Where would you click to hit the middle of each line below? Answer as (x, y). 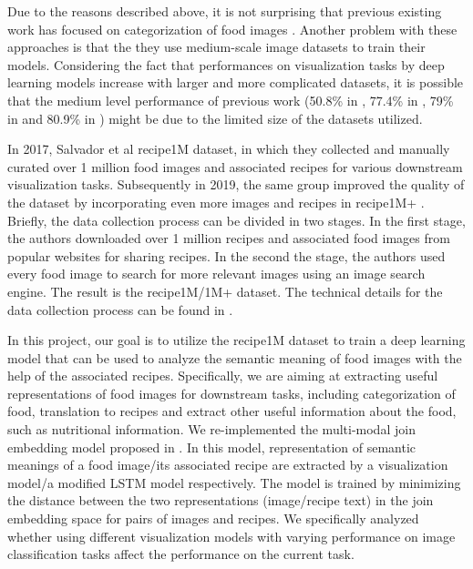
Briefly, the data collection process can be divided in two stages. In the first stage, (236, 220)
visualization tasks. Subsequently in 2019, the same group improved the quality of (236, 184)
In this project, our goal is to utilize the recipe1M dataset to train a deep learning (236, 340)
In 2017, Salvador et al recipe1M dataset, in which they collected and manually (229, 149)
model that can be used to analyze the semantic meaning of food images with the (235, 357)
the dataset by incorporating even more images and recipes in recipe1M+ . (216, 202)
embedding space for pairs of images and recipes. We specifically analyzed (213, 518)
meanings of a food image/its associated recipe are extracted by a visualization (228, 465)
